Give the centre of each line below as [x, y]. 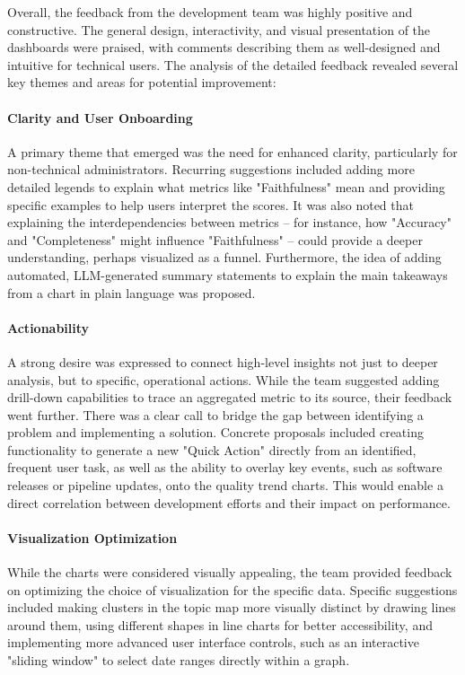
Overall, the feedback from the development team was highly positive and [210, 12]
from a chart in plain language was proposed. [132, 292]
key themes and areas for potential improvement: [142, 82]
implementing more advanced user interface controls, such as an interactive [213, 642]
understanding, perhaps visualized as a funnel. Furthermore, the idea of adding [224, 257]
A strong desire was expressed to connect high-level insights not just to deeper [223, 361]
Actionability [48, 327]
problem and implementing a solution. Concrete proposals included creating [215, 432]
